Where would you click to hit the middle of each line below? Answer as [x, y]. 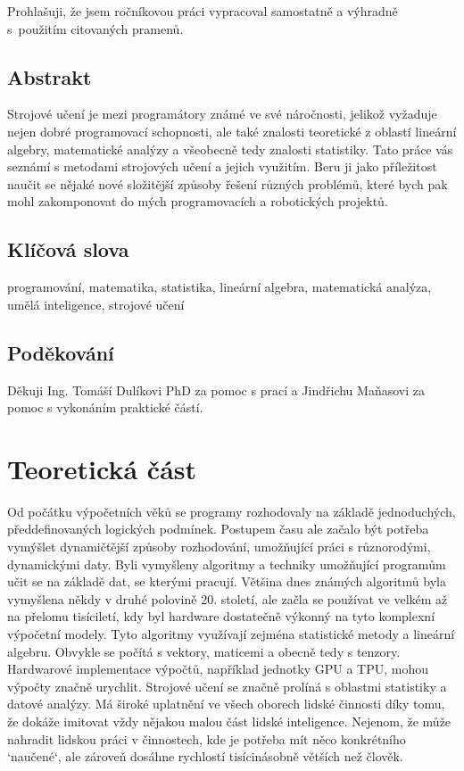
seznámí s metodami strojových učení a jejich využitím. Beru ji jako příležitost [222, 166]
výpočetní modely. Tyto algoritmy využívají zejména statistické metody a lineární [231, 634]
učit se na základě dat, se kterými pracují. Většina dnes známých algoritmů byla [227, 581]
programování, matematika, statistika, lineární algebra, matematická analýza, [220, 287]
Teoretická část [102, 468]
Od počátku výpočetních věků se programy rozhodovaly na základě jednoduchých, [232, 511]
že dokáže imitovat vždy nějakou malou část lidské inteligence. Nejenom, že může [229, 721]
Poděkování [61, 352]
